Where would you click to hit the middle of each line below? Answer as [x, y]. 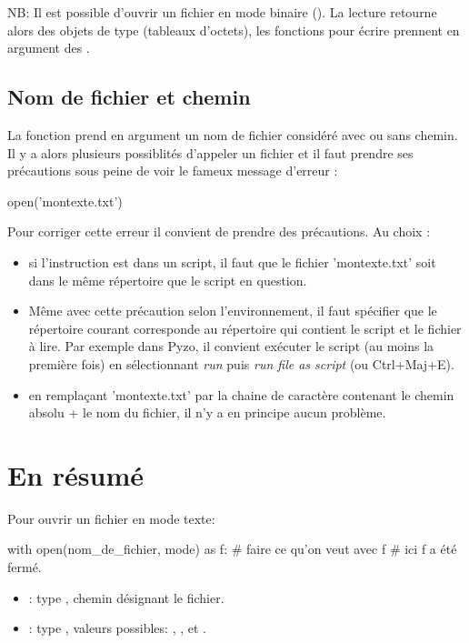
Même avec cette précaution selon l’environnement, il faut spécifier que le [233, 311]
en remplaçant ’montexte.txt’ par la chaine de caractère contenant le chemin [241, 394]
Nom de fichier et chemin [129, 97]
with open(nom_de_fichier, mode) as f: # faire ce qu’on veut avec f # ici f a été [232, 549]
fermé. [25, 567]
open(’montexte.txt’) [65, 201]
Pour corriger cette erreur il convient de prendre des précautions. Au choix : [219, 231]
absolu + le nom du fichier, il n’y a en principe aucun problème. [207, 412]
